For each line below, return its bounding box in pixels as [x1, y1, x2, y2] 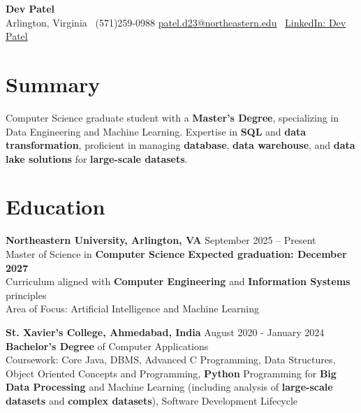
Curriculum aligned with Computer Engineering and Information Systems [6, 274, 351, 289]
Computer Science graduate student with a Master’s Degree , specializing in [6, 110, 339, 124]
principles [6, 287, 47, 302]
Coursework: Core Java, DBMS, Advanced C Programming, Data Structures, [6, 352, 336, 367]
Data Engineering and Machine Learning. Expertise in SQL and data [6, 124, 307, 138]
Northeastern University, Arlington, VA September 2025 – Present [6, 233, 316, 247]
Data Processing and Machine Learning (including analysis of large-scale [6, 379, 333, 394]
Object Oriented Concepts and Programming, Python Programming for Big [6, 365, 337, 380]
